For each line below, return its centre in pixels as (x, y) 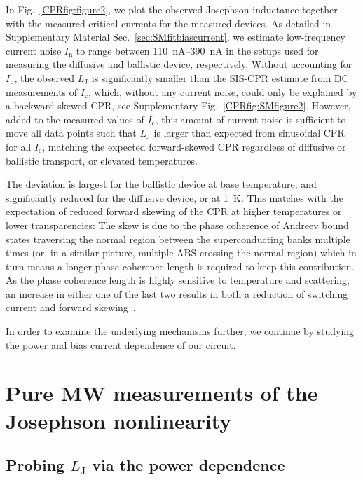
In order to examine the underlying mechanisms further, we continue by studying (180, 331)
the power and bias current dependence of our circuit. (121, 344)
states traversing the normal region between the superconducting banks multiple (178, 239)
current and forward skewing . (71, 307)
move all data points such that (71, 133)
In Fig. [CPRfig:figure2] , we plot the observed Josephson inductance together (172, 9)
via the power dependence (189, 465)
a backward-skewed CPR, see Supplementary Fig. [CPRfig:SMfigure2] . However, (178, 105)
